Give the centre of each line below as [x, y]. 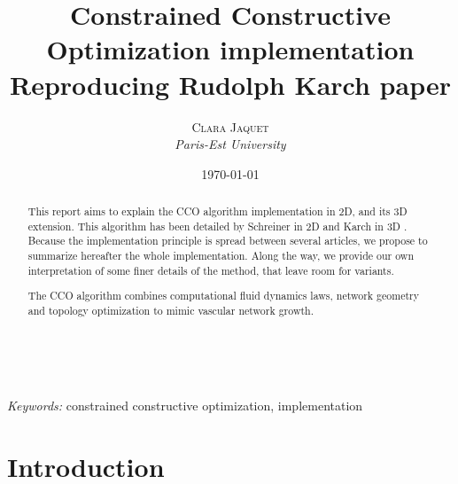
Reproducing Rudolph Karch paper [230, 84]
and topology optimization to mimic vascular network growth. [171, 310]
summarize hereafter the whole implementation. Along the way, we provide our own [221, 256]
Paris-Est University [230, 144]
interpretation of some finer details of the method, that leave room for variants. [211, 270]
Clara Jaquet [230, 126]
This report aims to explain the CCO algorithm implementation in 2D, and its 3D [217, 211]
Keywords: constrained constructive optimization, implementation [185, 406]
